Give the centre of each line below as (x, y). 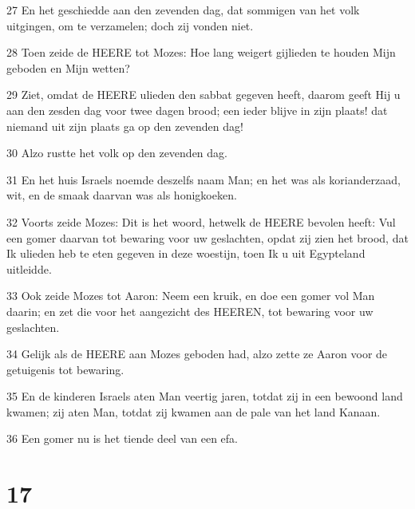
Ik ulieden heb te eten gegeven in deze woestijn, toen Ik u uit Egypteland (186, 253)
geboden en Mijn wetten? (68, 67)
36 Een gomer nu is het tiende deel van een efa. (122, 438)
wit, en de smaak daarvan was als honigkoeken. (122, 195)
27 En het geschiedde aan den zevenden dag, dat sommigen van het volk (183, 10)
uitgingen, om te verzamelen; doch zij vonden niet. (130, 25)
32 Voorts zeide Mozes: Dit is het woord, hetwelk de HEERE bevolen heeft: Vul (201, 221)
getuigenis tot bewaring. (65, 369)
